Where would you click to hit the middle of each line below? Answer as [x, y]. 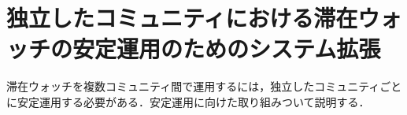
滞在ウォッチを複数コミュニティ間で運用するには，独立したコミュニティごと [204, 86]
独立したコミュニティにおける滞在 [182, 18]
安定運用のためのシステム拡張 [227, 48]
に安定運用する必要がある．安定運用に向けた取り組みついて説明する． [188, 101]
